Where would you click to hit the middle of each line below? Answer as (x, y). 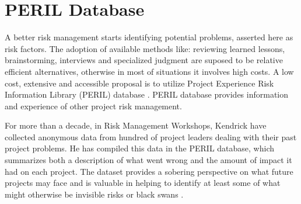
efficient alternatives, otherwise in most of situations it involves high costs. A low (149, 71)
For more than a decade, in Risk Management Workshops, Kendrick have (136, 125)
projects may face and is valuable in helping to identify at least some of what (143, 183)
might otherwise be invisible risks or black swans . (94, 194)
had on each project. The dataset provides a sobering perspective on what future (149, 171)
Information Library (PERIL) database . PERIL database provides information (147, 94)
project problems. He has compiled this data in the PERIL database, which (139, 148)
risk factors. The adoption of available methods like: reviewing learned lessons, (145, 48)
